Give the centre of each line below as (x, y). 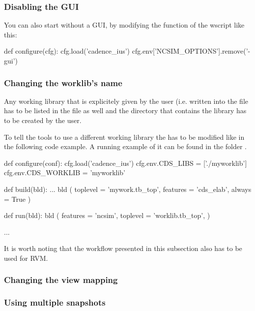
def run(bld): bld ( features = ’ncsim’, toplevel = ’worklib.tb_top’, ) (107, 215)
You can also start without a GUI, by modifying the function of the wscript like (124, 25)
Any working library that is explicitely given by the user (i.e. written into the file (126, 101)
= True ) (17, 199)
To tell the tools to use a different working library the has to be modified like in (124, 137)
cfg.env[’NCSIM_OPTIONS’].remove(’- (191, 51)
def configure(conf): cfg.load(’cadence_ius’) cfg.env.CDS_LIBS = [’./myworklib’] (126, 163)
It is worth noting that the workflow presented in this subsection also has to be (123, 248)
